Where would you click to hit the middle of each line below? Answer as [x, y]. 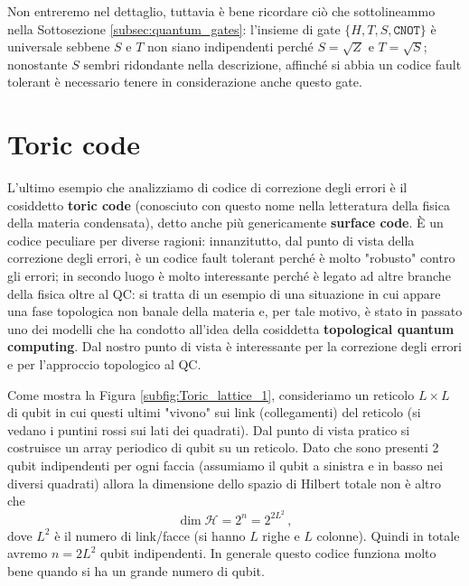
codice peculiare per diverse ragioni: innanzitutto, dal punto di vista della [211, 240]
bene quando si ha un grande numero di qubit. [136, 571]
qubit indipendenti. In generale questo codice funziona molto [268, 553]
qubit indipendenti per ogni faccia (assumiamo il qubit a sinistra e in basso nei [225, 465]
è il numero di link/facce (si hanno [150, 535]
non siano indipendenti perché [230, 47]
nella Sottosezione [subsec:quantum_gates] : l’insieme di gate [174, 28]
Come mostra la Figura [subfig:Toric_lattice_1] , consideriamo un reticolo [211, 394]
